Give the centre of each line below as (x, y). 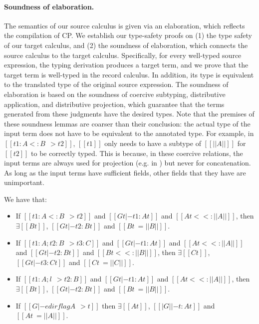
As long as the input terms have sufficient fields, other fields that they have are (125, 172)
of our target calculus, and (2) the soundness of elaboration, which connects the (126, 45)
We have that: (25, 199)
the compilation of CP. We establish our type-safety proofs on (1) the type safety (128, 35)
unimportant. (24, 182)
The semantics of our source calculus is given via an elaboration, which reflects (125, 25)
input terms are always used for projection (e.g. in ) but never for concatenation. (128, 163)
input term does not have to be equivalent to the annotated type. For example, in (129, 133)
